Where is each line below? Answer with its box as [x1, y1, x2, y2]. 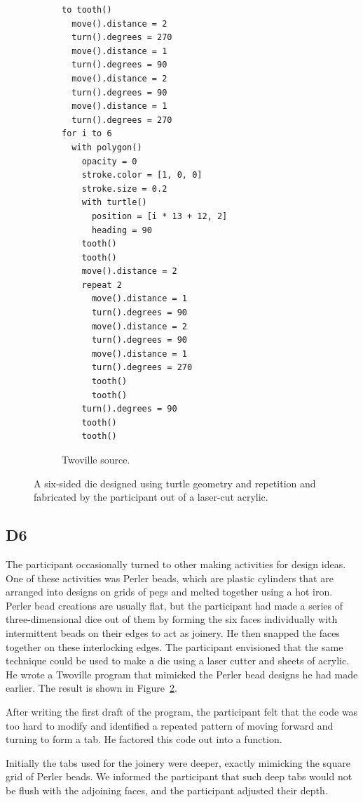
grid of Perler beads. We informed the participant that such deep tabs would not [6, 769, 352, 784]
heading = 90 [91, 225, 152, 235]
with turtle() [81, 197, 147, 208]
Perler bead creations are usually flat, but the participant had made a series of [6, 598, 343, 612]
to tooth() [62, 5, 112, 15]
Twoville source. [62, 452, 130, 466]
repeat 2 [81, 280, 122, 290]
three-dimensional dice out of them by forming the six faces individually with [6, 612, 338, 626]
